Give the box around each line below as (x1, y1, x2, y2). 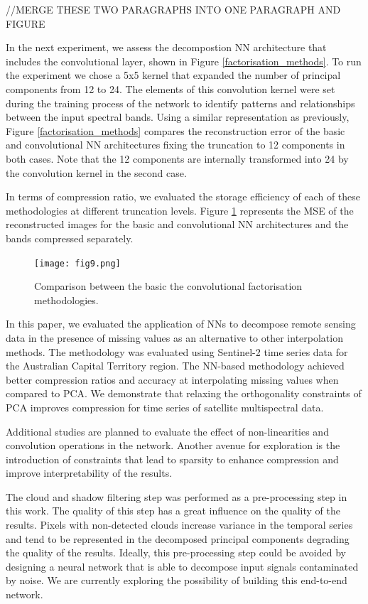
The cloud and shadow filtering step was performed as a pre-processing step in (6, 489, 347, 504)
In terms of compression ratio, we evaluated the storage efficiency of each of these (6, 189, 360, 204)
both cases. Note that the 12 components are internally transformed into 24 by (6, 151, 349, 166)
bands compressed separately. (6, 230, 134, 245)
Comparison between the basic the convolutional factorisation (34, 279, 303, 293)
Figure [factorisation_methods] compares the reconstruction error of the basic (6, 123, 345, 138)
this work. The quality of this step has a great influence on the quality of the (6, 503, 340, 518)
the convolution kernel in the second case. (6, 165, 187, 180)
